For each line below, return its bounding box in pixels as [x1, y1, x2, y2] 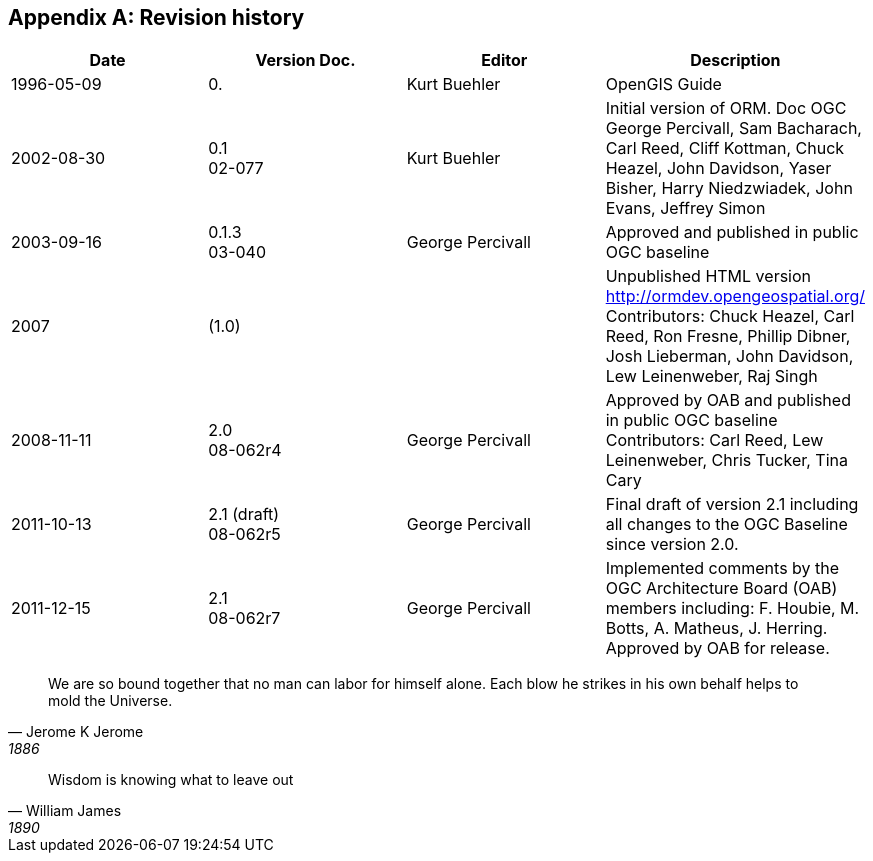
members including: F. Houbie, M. [605, 598, 860, 619]
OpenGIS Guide [605, 74, 722, 95]
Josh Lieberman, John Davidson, [605, 346, 854, 367]
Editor [481, 50, 528, 71]
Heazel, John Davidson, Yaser [605, 158, 832, 179]
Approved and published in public [605, 222, 859, 243]
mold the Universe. [48, 692, 173, 710]
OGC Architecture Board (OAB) [605, 578, 838, 599]
